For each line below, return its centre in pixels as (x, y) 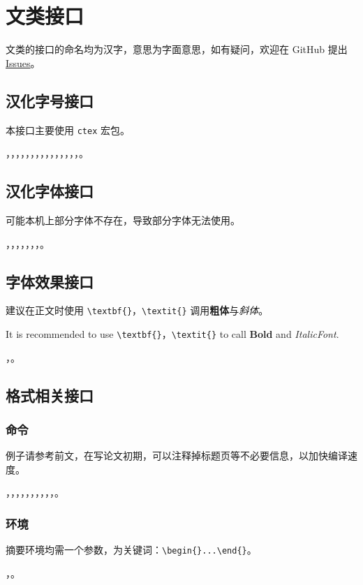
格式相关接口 (50, 395)
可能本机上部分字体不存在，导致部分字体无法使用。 (123, 220)
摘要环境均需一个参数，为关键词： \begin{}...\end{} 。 (131, 550)
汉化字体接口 (50, 191)
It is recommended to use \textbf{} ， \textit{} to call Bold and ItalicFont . (172, 334)
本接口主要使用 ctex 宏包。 (68, 129)
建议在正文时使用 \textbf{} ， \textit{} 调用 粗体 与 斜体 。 (137, 310)
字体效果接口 (50, 281)
